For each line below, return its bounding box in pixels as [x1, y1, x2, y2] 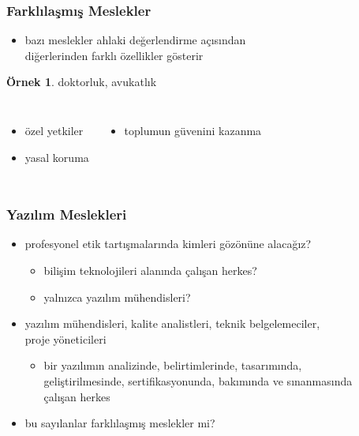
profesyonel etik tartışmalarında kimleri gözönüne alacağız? [24, 235, 312, 252]
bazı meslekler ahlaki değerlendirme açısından [24, 32, 246, 48]
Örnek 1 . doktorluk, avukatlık [6, 73, 157, 90]
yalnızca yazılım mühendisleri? [43, 288, 191, 305]
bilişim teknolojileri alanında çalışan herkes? [43, 262, 257, 278]
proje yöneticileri [24, 330, 107, 347]
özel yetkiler [24, 122, 84, 138]
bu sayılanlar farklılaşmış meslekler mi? [24, 415, 215, 431]
